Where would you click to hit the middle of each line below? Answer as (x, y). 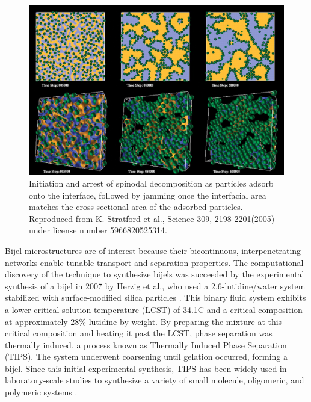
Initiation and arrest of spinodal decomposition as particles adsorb (151, 183)
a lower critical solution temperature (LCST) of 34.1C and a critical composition (154, 309)
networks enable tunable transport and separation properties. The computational (154, 262)
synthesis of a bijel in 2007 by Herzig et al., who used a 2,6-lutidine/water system (155, 286)
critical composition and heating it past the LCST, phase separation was (139, 333)
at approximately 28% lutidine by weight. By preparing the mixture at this (143, 321)
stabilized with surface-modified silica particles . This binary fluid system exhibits (155, 298)
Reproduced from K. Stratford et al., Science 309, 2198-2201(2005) (152, 218)
